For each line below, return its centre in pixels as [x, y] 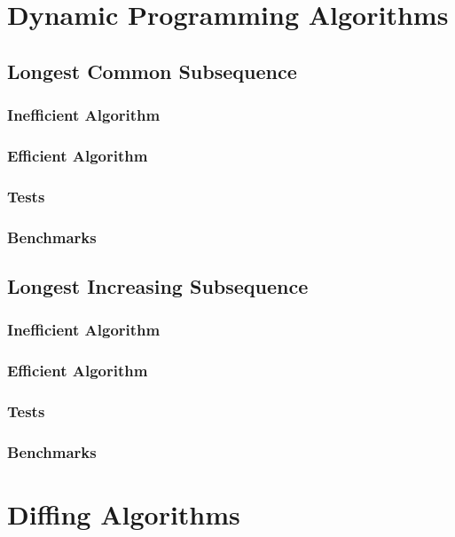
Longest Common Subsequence [152, 71]
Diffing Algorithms [124, 513]
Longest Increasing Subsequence [158, 285]
